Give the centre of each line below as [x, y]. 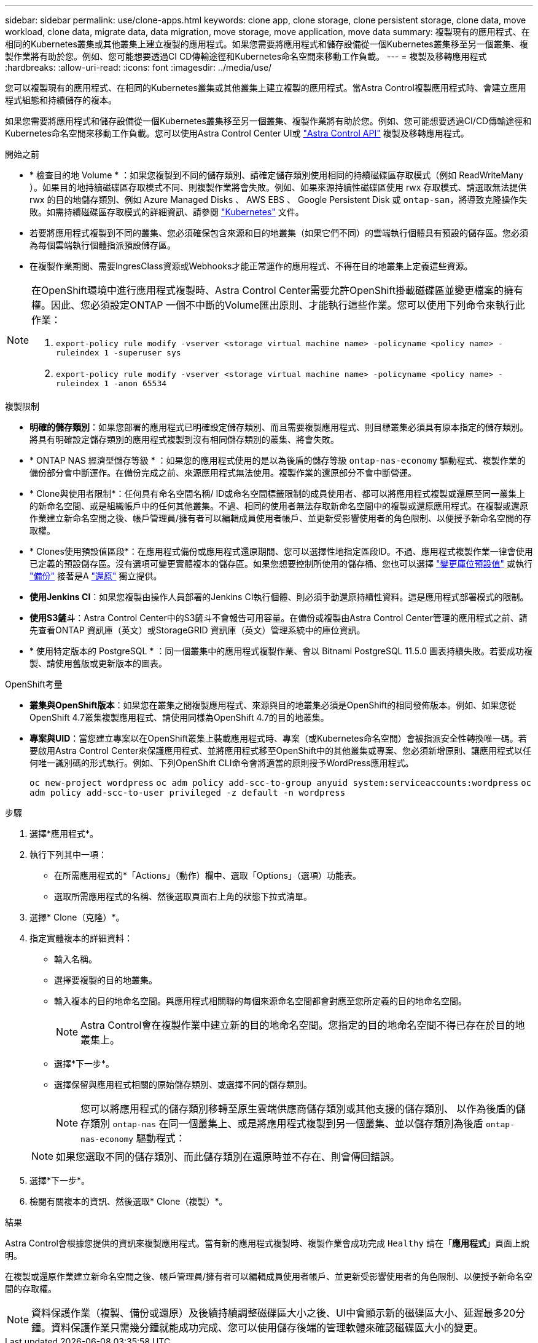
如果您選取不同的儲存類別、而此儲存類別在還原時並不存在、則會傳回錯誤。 [228, 1157]
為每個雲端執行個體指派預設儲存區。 [103, 245]
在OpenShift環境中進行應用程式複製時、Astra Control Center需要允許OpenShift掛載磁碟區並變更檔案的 [267, 290]
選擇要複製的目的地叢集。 [106, 980]
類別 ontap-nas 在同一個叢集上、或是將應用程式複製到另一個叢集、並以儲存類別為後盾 [287, 1123]
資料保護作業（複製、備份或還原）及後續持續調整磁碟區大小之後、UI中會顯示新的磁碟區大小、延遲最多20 [274, 1313]
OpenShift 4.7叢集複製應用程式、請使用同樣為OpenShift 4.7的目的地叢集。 [179, 717]
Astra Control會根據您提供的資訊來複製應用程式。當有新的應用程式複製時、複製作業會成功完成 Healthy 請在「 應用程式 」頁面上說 [267, 1243]
